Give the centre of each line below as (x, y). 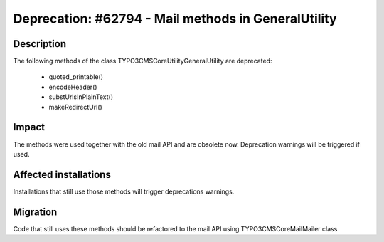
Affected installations (62, 174)
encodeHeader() (73, 87)
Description (40, 44)
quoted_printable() (76, 77)
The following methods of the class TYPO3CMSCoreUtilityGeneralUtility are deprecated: (143, 61)
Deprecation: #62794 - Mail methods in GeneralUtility (175, 19)
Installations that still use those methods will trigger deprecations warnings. (124, 191)
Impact (29, 127)
